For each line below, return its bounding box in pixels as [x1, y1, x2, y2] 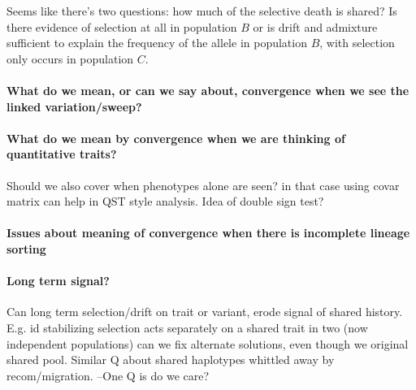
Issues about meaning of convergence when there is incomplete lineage [6, 224, 410, 241]
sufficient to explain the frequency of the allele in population [6, 34, 307, 51]
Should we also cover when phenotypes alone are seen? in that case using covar [6, 176, 400, 193]
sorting [6, 240, 46, 257]
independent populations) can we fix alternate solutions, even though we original [6, 335, 409, 352]
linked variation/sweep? [6, 97, 142, 115]
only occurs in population [6, 50, 134, 67]
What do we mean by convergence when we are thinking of [6, 129, 345, 146]
